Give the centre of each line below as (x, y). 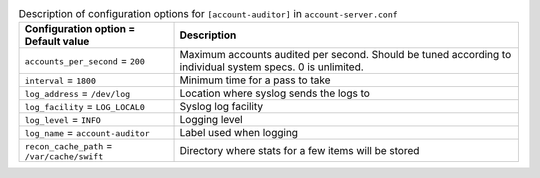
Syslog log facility (221, 107)
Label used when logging (239, 133)
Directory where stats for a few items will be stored (299, 150)
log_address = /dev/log (77, 93)
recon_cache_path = (69, 146)
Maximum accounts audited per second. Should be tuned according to (345, 55)
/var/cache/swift (64, 156)
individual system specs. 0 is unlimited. (271, 67)
